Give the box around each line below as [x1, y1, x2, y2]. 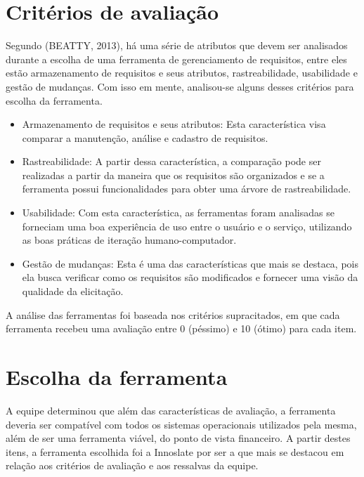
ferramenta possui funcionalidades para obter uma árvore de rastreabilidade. [22, 181, 351, 196]
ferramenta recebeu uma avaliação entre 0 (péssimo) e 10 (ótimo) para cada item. [6, 321, 357, 336]
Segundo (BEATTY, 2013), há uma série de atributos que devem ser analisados [6, 38, 348, 53]
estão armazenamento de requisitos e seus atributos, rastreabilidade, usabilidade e [6, 65, 358, 80]
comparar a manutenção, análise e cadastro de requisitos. [22, 130, 268, 145]
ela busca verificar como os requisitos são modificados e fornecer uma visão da [22, 270, 358, 285]
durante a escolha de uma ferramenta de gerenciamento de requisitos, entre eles [6, 51, 347, 66]
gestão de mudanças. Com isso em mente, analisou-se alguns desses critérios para [6, 79, 354, 93]
